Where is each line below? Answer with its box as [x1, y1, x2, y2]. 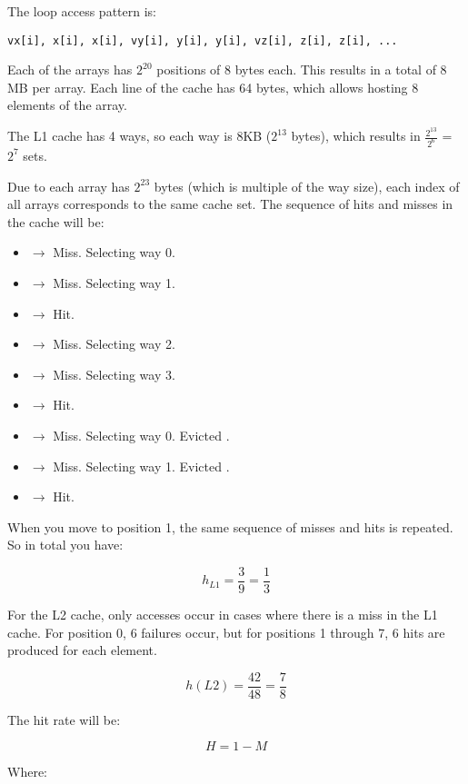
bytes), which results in [291, 126, 421, 145]
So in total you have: [7, 535, 124, 554]
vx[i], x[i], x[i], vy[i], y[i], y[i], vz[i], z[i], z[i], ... [7, 34, 398, 47]
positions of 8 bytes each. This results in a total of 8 [156, 60, 447, 79]
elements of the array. [7, 95, 127, 114]
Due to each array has [7, 176, 130, 195]
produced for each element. [7, 640, 157, 660]
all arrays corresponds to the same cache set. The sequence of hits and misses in [7, 194, 453, 213]
